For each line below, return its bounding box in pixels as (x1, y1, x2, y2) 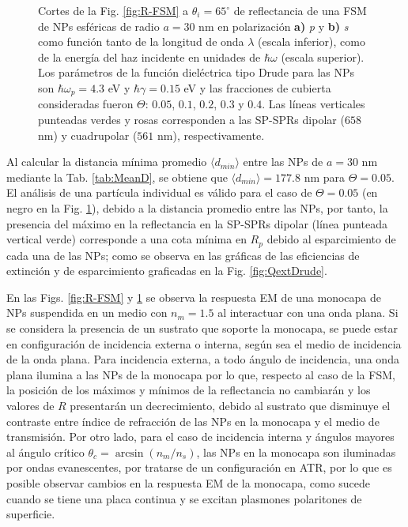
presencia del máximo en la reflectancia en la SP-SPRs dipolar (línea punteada (6, 215, 387, 232)
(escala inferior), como (258, 33, 365, 50)
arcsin (115, 447, 144, 459)
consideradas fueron (38, 96, 134, 112)
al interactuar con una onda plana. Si (217, 304, 399, 321)
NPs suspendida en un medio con (6, 304, 168, 321)
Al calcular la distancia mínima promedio (6, 153, 207, 170)
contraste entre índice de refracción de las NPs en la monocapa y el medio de (6, 412, 380, 429)
